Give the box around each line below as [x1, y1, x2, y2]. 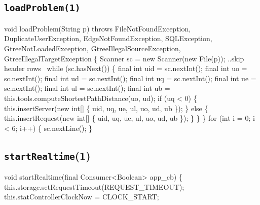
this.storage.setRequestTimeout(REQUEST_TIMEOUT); [4, 181, 184, 192]
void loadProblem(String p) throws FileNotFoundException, [4, 23, 191, 33]
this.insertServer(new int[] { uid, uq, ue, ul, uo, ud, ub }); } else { [4, 102, 208, 113]
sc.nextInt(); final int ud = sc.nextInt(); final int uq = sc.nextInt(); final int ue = [4, 73, 256, 83]
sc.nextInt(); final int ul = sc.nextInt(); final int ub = [4, 83, 170, 93]
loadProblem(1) [4, 3, 81, 14]
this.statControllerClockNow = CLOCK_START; [4, 191, 159, 202]
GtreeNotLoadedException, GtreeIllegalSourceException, [4, 43, 181, 53]
